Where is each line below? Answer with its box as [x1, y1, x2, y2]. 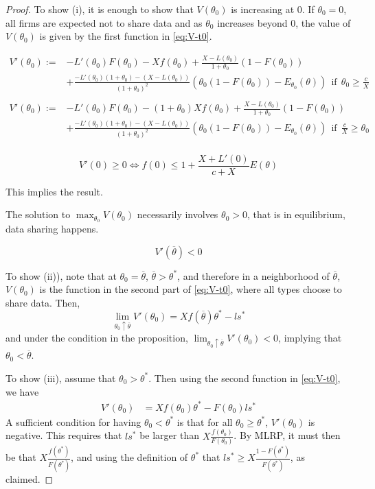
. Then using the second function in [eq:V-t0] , [148, 370, 341, 385]
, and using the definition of [71, 450, 188, 464]
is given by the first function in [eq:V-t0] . [39, 29, 212, 43]
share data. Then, [5, 295, 80, 309]
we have [5, 384, 39, 398]
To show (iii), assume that [5, 370, 116, 385]
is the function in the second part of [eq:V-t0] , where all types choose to [39, 282, 342, 296]
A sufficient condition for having [5, 414, 141, 429]
